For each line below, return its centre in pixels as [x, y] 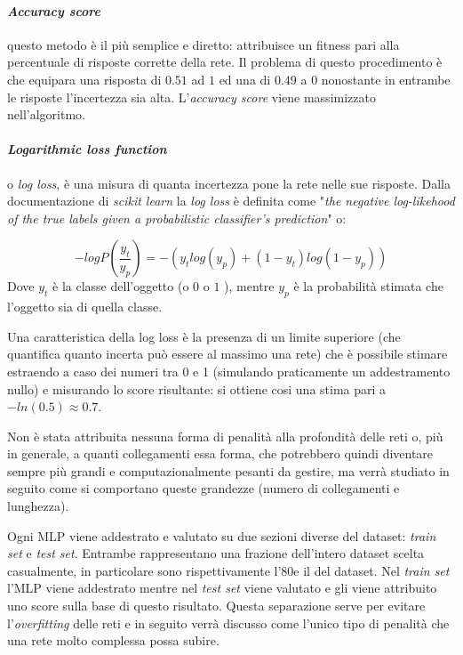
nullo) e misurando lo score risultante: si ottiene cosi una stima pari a [197, 388]
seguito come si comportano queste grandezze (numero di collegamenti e [204, 488]
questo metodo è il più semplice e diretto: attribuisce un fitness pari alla [204, 44]
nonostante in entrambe [386, 79]
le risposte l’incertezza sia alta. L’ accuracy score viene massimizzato [192, 97]
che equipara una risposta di [84, 79]
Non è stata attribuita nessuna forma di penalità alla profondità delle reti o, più [225, 436]
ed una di [245, 79]
